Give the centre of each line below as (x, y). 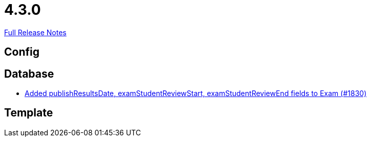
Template (29, 113)
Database (29, 74)
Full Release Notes (35, 32)
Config (22, 52)
